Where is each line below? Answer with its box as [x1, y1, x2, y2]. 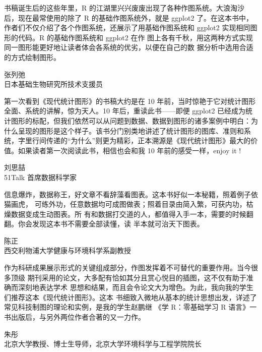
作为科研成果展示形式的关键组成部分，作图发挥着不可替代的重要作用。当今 [4, 262, 251, 273]
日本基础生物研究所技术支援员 [4, 79, 103, 89]
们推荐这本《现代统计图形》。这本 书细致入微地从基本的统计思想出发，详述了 [4, 291, 257, 302]
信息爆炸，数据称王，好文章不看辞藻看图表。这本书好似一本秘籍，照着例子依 [4, 189, 258, 199]
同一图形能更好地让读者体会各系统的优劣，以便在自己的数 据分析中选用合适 [4, 42, 253, 52]
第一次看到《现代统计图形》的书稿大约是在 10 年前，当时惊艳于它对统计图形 [4, 95, 256, 106]
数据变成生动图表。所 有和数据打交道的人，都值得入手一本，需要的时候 [11, 208, 246, 219]
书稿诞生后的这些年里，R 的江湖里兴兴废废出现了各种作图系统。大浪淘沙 [4, 3, 244, 13]
